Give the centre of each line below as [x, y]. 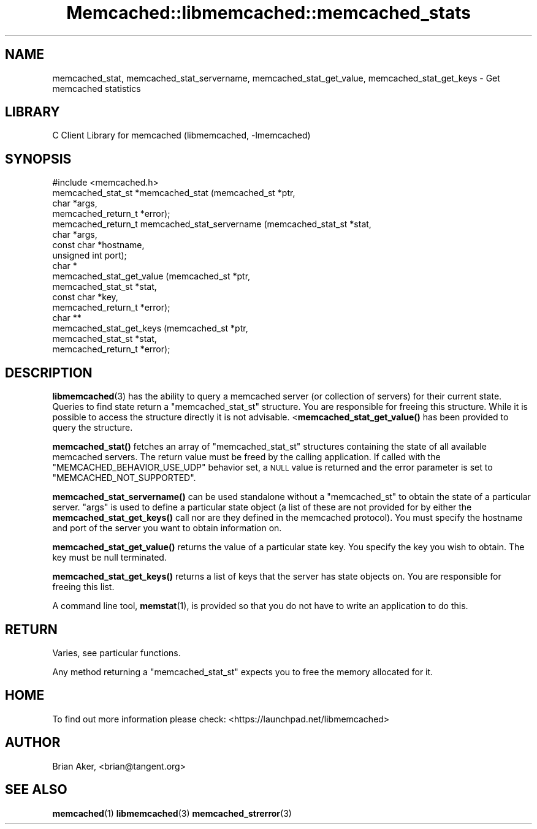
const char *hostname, [98, 245]
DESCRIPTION [49, 373]
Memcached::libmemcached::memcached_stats [268, 13]
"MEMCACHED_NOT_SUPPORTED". [124, 478]
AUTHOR [33, 743]
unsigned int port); [89, 256]
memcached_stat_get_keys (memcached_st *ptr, [150, 328]
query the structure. [93, 428]
